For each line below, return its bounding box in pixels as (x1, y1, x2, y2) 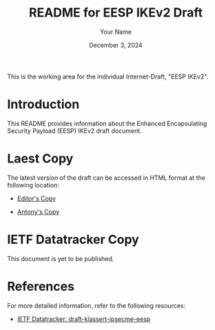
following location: (7, 181, 60, 189)
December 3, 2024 (89, 41, 143, 49)
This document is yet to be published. (7, 254, 114, 262)
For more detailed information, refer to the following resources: (7, 301, 186, 309)
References (7, 278, 74, 294)
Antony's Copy (17, 207, 60, 216)
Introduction (7, 96, 80, 112)
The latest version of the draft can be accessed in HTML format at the (7, 174, 205, 182)
